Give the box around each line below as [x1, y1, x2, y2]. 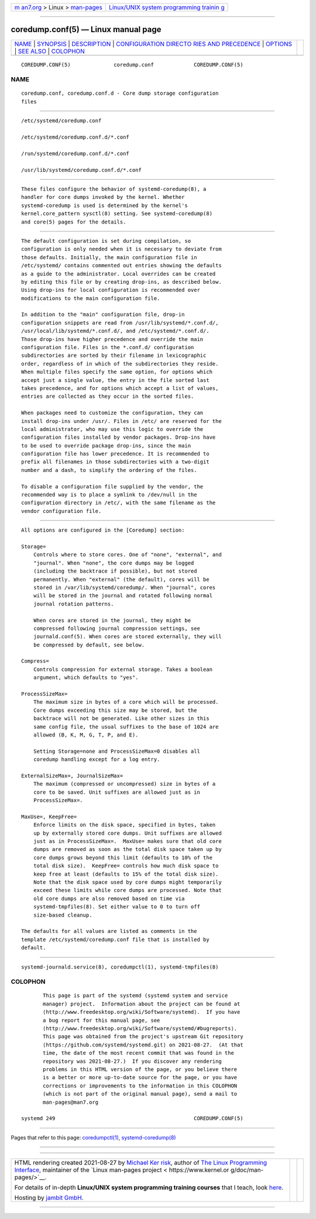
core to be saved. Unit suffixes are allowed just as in [33, 788, 200, 796]
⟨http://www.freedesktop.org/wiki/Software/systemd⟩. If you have [43, 1009, 241, 1015]
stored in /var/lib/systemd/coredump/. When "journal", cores [33, 584, 216, 591]
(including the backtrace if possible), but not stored [33, 568, 197, 574]
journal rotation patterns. [33, 600, 114, 607]
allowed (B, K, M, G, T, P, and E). [33, 731, 139, 738]
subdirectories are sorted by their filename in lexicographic [21, 352, 207, 359]
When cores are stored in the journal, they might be [33, 617, 191, 624]
